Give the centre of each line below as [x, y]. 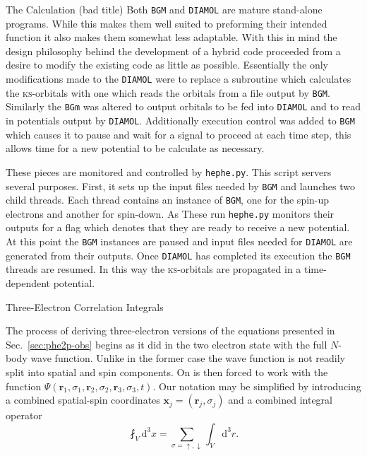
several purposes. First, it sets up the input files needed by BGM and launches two [180, 186]
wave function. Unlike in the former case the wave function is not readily [188, 358]
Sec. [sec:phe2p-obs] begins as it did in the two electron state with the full [167, 344]
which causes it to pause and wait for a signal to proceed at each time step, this [179, 134]
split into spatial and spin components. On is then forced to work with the [167, 372]
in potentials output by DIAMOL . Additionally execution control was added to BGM [180, 120]
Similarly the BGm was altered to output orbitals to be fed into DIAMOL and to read [183, 106]
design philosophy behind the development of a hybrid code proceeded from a [173, 51]
